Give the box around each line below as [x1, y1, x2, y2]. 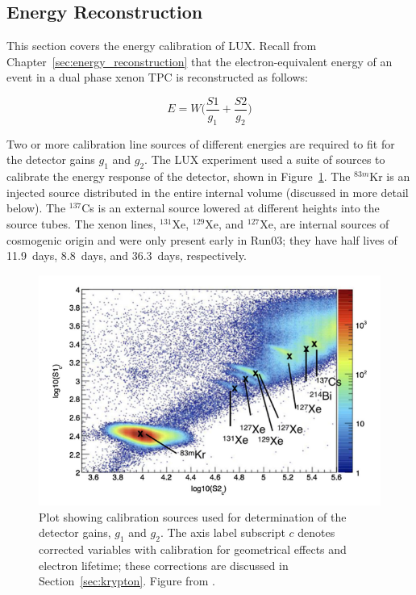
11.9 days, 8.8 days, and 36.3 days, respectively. [6, 247, 247, 264]
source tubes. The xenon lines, [6, 216, 156, 233]
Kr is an [369, 168, 410, 185]
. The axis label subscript [160, 524, 285, 541]
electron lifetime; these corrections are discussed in [39, 556, 289, 573]
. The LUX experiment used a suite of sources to [144, 151, 385, 168]
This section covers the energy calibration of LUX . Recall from [6, 37, 317, 54]
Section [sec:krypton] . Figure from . [39, 572, 216, 589]
